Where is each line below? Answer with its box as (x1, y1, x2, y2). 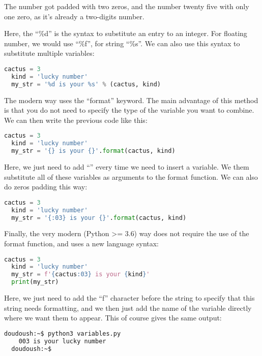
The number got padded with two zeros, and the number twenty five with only (4, 1, 249, 11)
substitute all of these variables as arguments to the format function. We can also (4, 171, 258, 182)
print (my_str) (11, 278, 59, 286)
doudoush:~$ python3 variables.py (4, 330, 121, 337)
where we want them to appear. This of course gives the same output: (4, 312, 222, 323)
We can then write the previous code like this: (4, 114, 148, 125)
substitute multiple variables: (4, 48, 95, 58)
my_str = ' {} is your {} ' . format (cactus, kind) (11, 147, 176, 155)
